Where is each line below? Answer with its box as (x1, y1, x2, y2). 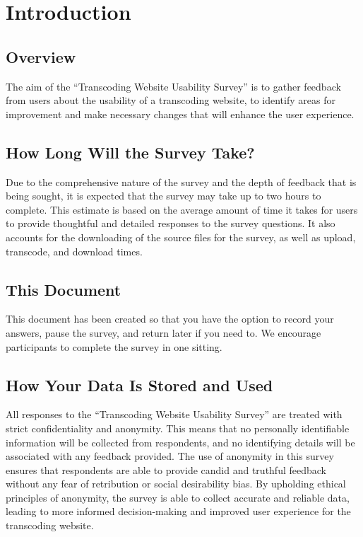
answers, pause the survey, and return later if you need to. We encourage (6, 325, 321, 340)
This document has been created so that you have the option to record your (6, 311, 334, 326)
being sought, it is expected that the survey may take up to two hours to (6, 188, 321, 203)
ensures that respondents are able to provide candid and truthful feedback (6, 462, 326, 477)
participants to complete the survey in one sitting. (6, 339, 222, 354)
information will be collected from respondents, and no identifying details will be (6, 434, 355, 449)
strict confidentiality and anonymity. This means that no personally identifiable (6, 420, 350, 435)
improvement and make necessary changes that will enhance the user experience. (6, 106, 355, 121)
